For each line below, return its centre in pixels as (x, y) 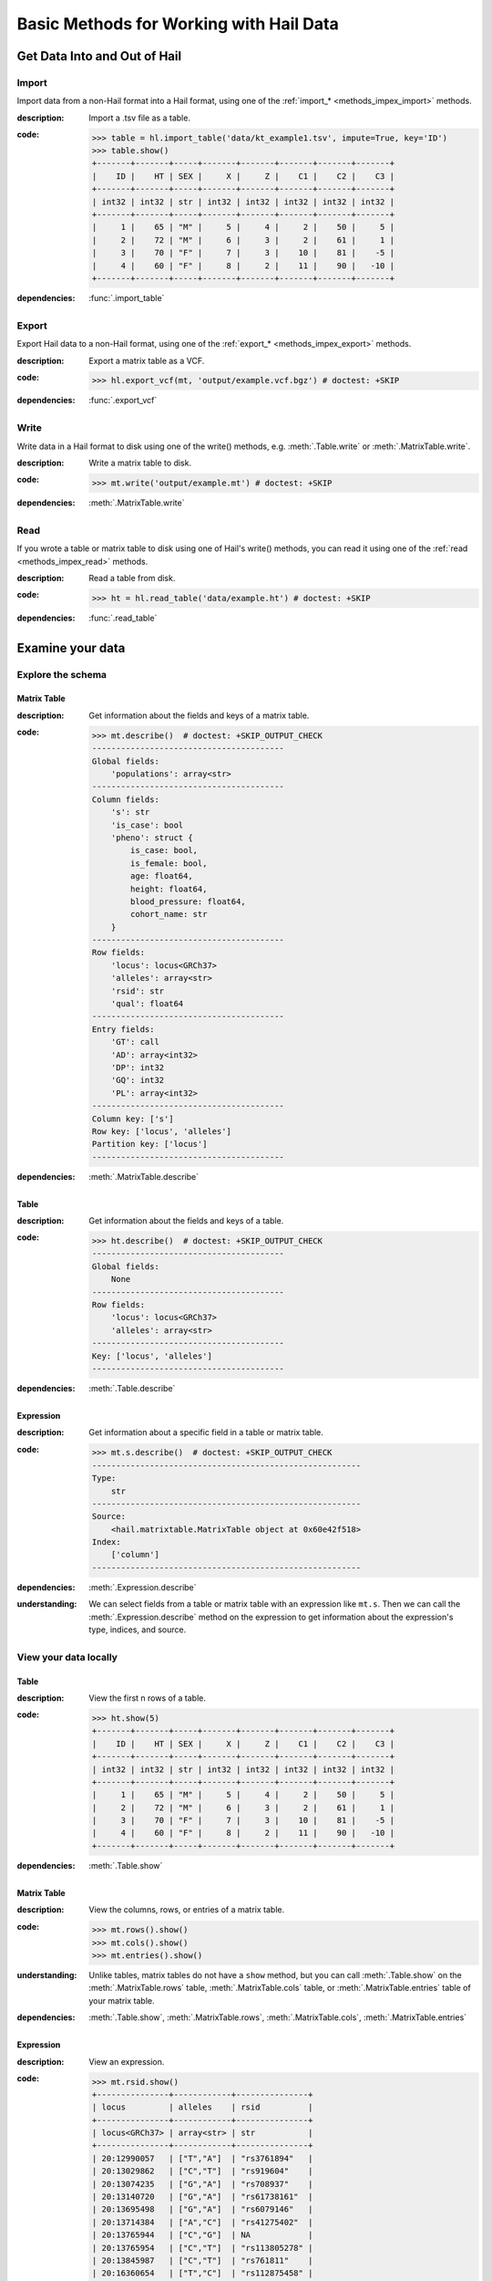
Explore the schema (62, 674)
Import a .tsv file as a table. (140, 118)
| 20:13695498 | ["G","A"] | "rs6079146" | (202, 2209)
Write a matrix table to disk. (140, 463)
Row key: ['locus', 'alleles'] (162, 1131)
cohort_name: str (169, 914)
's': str (130, 812)
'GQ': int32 (138, 1080)
